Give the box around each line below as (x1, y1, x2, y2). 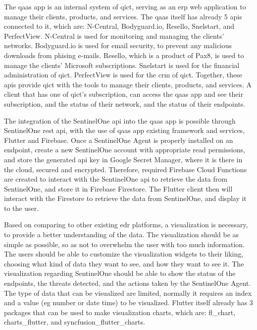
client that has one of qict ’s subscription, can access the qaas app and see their (4, 89, 243, 99)
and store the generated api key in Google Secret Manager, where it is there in (4, 154, 243, 164)
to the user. (4, 202, 39, 213)
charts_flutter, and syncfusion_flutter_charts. (4, 317, 145, 327)
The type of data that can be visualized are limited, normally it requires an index (4, 287, 252, 298)
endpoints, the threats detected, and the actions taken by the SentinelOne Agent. (4, 278, 251, 288)
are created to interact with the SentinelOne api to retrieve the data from (4, 174, 227, 184)
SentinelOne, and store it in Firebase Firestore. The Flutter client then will (4, 183, 233, 194)
